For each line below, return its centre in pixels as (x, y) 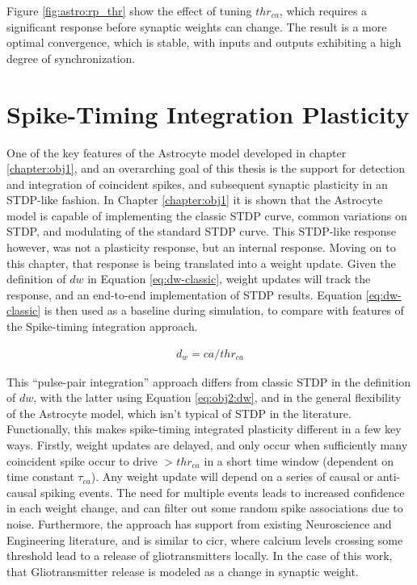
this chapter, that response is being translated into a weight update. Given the (201, 263)
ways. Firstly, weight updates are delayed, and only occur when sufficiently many (207, 445)
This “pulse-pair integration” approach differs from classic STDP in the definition (208, 381)
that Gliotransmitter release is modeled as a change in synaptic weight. (183, 571)
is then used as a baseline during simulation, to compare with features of (224, 310)
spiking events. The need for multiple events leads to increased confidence (223, 492)
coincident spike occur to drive (82, 460)
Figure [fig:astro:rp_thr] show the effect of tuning (129, 10)
